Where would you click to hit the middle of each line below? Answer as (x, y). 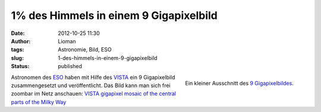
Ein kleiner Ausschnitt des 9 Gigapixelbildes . (239, 84)
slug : (17, 58)
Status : (20, 66)
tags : (18, 50)
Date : (18, 33)
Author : (21, 41)
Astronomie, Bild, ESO (85, 50)
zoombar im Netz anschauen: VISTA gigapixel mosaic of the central (94, 94)
